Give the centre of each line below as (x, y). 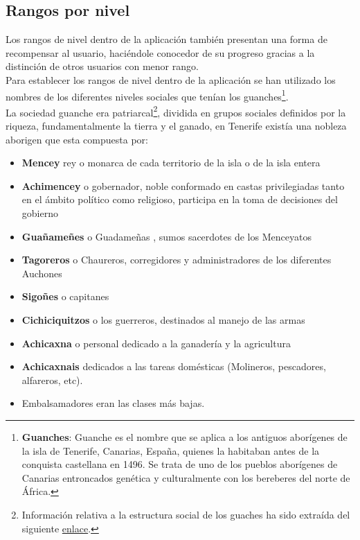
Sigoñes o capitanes (65, 296)
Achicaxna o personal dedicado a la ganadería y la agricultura (156, 343)
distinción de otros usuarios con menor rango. (102, 66)
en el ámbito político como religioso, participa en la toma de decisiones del (180, 199)
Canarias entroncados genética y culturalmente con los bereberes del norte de (186, 477)
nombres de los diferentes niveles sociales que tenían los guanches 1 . (147, 95)
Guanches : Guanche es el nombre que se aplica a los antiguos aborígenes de (184, 436)
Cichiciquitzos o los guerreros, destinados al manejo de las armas (163, 320)
